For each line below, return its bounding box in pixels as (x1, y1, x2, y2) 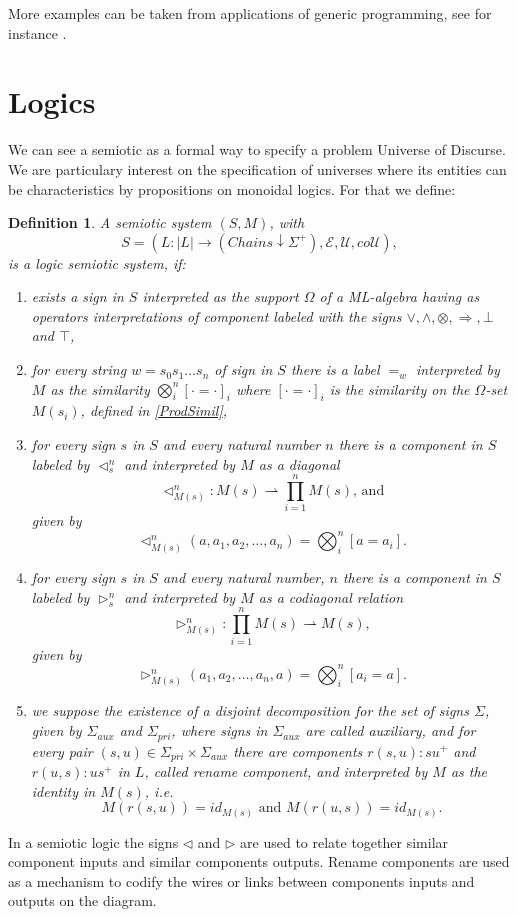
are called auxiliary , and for (305, 720, 476, 741)
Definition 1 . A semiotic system (8, 212, 212, 233)
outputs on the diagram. (8, 890, 157, 911)
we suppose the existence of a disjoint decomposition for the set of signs (31, 700, 469, 721)
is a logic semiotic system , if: (8, 252, 186, 273)
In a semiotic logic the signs (8, 831, 179, 852)
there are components (233, 740, 363, 761)
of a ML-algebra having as (319, 286, 480, 307)
